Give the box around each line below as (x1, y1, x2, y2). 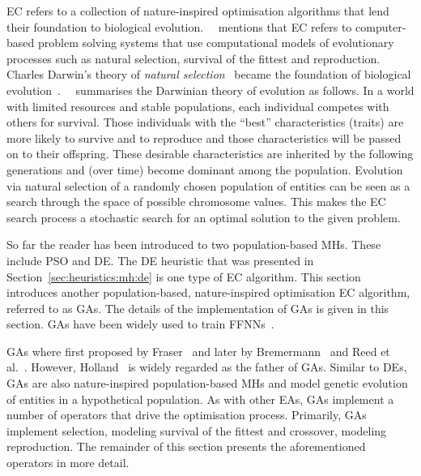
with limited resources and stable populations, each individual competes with (6, 97, 389, 114)
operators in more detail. (6, 454, 130, 471)
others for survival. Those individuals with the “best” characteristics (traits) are (6, 114, 404, 131)
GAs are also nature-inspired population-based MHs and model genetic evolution (6, 375, 408, 392)
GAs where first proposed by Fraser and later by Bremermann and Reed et (6, 342, 390, 359)
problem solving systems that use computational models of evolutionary (37, 34, 394, 51)
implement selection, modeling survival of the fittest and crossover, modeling (6, 422, 387, 439)
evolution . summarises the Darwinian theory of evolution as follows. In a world (6, 81, 415, 98)
